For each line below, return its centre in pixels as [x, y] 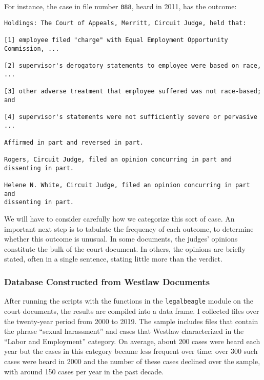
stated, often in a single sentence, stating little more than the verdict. [113, 259]
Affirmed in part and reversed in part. [74, 142]
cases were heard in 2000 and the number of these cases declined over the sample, [132, 361]
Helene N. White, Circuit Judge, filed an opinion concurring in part [127, 185]
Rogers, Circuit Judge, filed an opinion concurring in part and [118, 160]
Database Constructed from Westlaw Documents [107, 281]
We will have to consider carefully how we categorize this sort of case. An [119, 219]
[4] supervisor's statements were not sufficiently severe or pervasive [131, 117]
